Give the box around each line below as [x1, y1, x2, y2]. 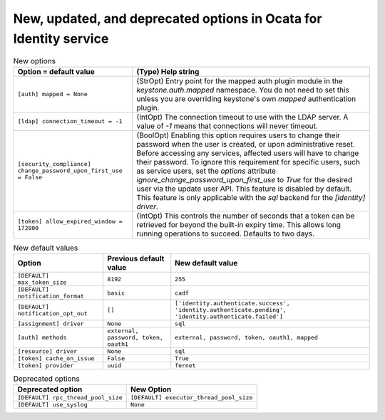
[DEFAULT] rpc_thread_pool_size [17, 394, 123, 401]
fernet [175, 362, 196, 369]
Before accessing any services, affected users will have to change [136, 148, 359, 158]
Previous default [107, 253, 165, 263]
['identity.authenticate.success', [175, 300, 290, 308]
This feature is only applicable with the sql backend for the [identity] [136, 192, 366, 202]
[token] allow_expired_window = [17, 217, 123, 225]
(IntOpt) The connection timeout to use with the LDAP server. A [136, 112, 349, 122]
